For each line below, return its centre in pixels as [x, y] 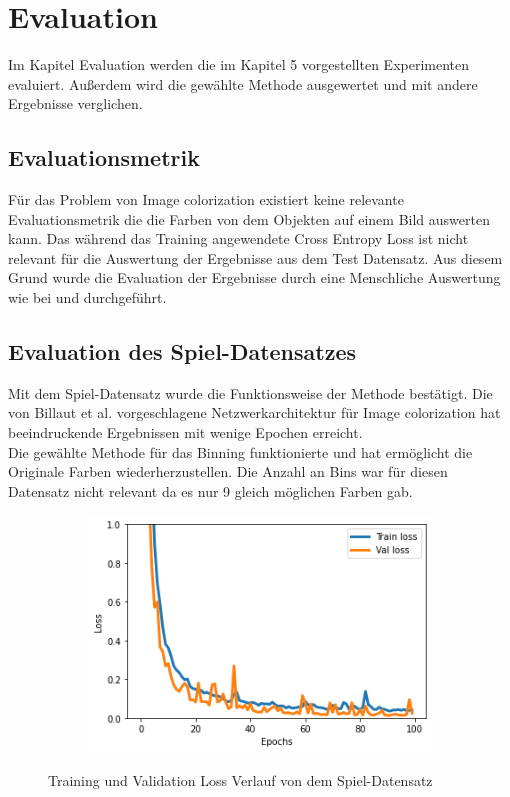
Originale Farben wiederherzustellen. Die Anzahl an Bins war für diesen [228, 471]
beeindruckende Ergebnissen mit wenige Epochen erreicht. [185, 432]
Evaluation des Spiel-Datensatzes [182, 351]
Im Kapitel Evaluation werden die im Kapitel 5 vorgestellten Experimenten [239, 64]
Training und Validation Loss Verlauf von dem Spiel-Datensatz [240, 780]
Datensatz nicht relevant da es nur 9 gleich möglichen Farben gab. [210, 490]
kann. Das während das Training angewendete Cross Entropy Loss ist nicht [238, 238]
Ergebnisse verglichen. [75, 103]
